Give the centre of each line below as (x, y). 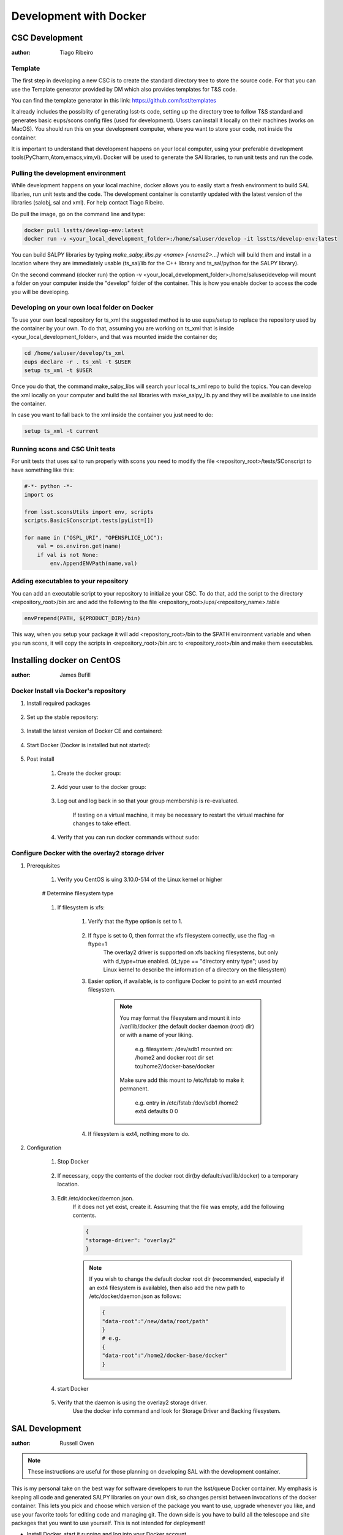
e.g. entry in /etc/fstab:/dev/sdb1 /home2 (187, 1103)
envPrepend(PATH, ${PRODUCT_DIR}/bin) (82, 618)
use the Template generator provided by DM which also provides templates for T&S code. (124, 89)
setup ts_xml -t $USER (58, 371)
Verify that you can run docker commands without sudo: (128, 837)
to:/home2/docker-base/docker (175, 1066)
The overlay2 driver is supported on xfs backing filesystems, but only (191, 952)
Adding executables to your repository (70, 581)
